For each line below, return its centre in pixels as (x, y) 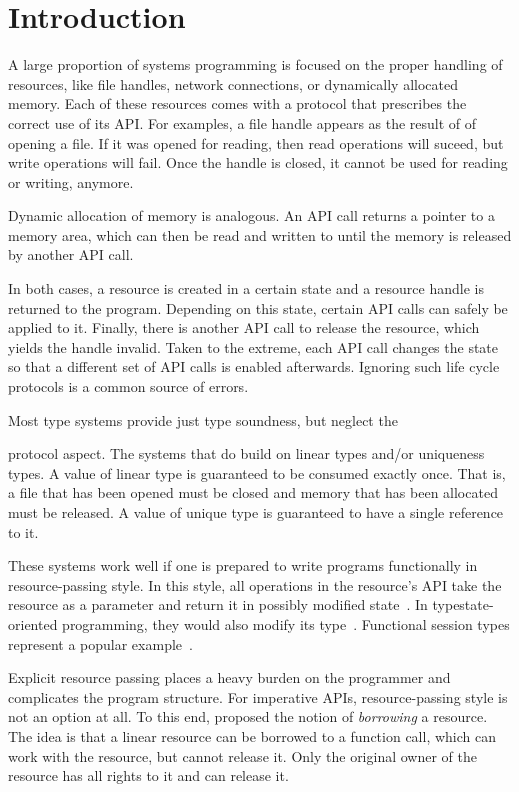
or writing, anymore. (71, 181)
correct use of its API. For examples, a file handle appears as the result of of (242, 122)
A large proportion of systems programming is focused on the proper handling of (255, 64)
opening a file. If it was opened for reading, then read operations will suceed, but (256, 142)
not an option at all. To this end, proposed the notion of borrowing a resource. (248, 716)
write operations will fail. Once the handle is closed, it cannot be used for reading (258, 162)
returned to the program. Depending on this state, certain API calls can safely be (258, 307)
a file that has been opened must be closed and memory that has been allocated (253, 492)
